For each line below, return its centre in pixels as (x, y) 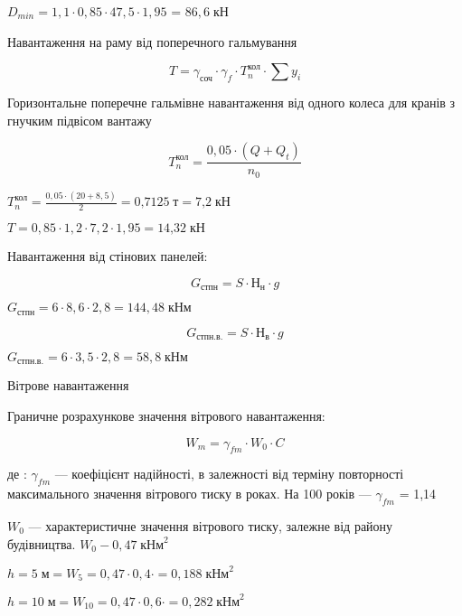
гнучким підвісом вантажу (80, 120)
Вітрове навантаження (68, 385)
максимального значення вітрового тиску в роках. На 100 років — (189, 494)
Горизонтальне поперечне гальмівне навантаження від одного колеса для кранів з (231, 103)
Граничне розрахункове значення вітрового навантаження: (166, 415)
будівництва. (42, 543)
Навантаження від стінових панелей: (108, 256)
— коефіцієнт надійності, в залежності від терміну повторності (229, 474)
